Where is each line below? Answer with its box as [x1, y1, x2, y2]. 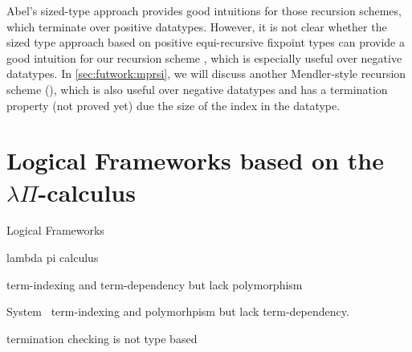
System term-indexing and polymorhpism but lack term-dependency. [6, 303, 349, 320]
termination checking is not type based [6, 329, 198, 346]
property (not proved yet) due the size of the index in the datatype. [6, 96, 341, 113]
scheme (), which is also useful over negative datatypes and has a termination [6, 80, 388, 97]
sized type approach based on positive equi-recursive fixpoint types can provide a [6, 34, 405, 51]
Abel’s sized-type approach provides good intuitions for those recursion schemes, [6, 2, 402, 18]
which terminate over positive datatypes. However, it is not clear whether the [6, 18, 387, 35]
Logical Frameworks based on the [6, 144, 384, 177]
